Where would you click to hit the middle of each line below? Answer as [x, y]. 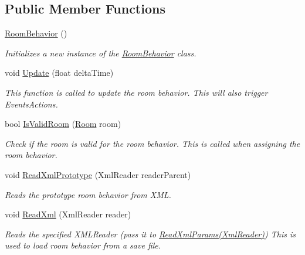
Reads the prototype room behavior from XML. [88, 194]
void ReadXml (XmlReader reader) [68, 214]
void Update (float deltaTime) [59, 73]
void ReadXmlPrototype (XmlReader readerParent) [98, 174]
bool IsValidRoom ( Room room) [63, 124]
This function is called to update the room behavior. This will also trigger [136, 92]
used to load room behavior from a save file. [83, 245]
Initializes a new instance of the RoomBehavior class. [101, 53]
